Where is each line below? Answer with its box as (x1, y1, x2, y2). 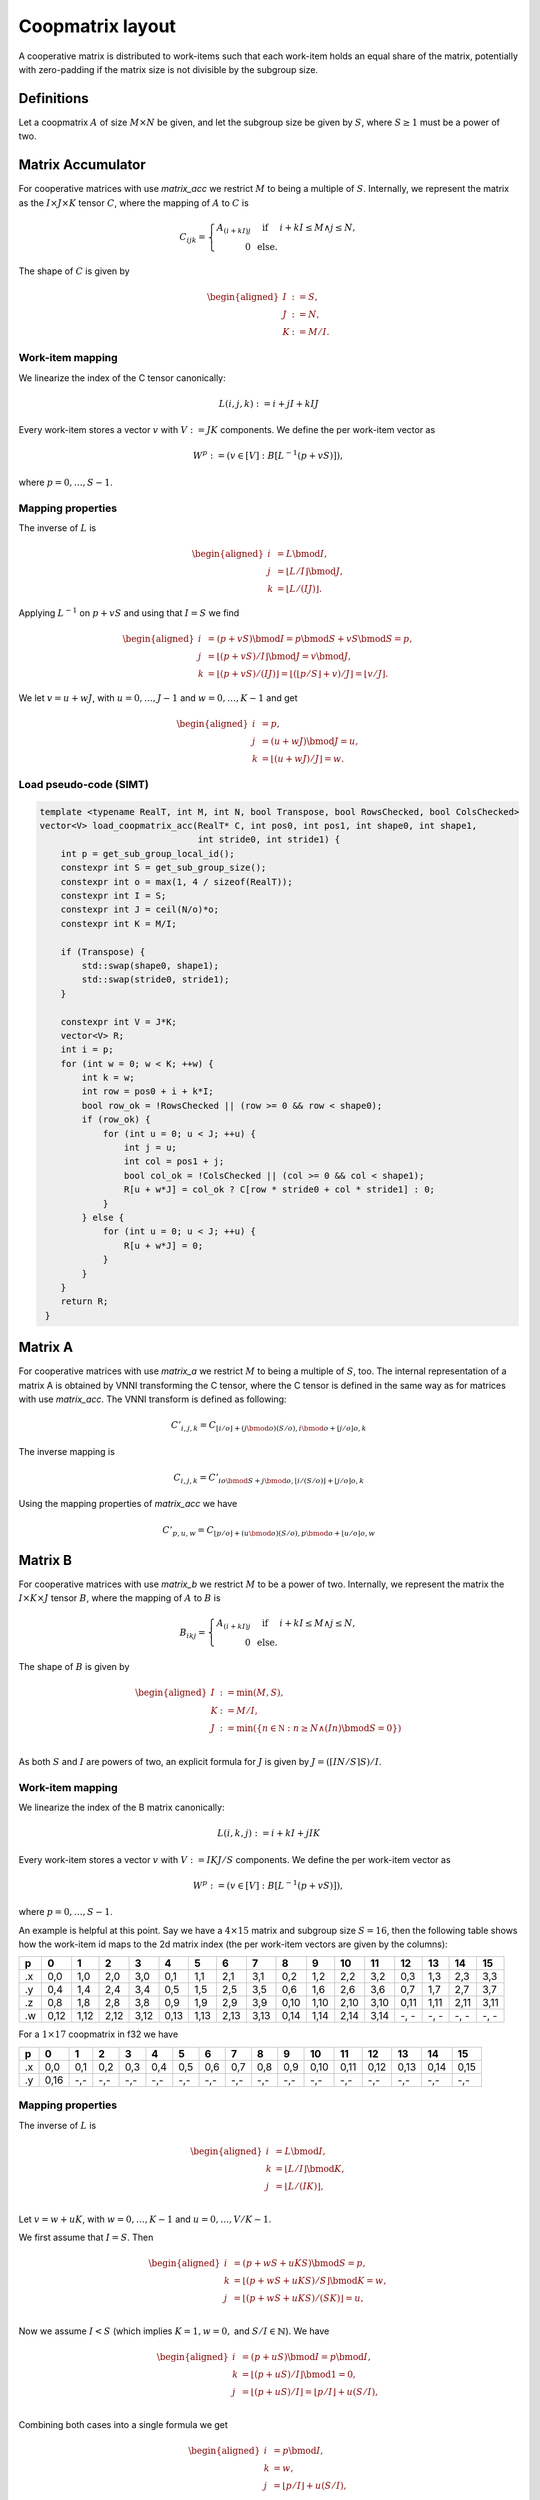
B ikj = (179, 1626, 206, 1640)
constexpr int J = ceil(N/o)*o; (60, 904, 220, 915)
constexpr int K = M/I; (60, 918, 177, 929)
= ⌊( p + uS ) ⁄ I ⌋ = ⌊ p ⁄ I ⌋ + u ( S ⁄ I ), (241, 2386, 379, 2398)
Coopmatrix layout (18, 15, 177, 37)
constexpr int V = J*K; (60, 1016, 177, 1027)
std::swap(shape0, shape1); (81, 960, 220, 971)
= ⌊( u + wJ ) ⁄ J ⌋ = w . (261, 753, 345, 765)
